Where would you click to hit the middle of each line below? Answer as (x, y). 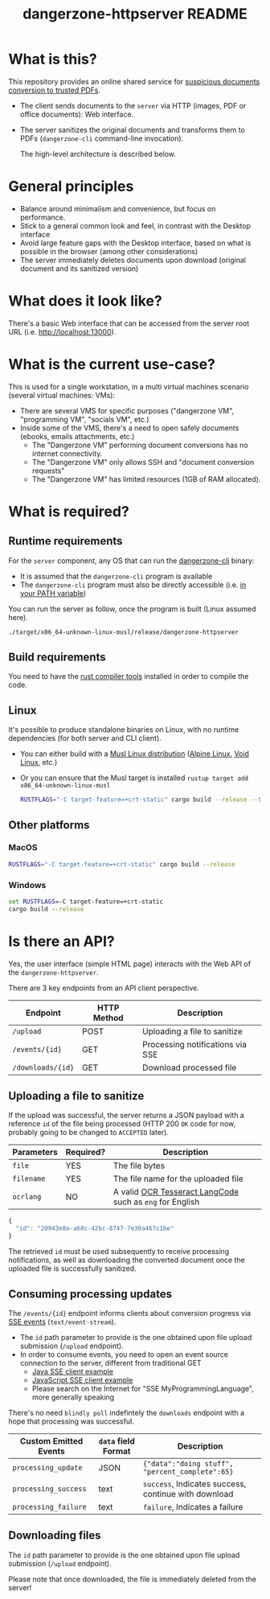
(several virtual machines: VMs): (61, 395)
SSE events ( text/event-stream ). (62, 1322)
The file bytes (139, 1165)
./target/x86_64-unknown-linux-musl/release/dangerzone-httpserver (124, 632)
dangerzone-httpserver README (135, 14)
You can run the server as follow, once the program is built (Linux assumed (132, 609)
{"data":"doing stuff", (188, 1463)
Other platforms (49, 825)
